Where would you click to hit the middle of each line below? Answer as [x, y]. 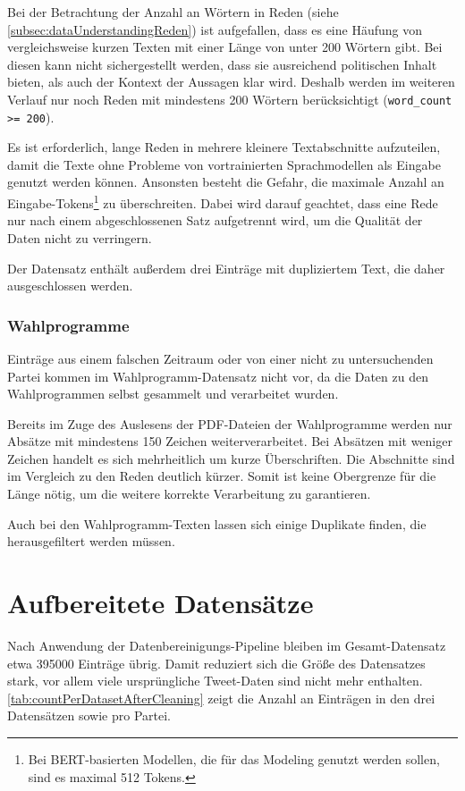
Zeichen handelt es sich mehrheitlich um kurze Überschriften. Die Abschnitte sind [231, 458]
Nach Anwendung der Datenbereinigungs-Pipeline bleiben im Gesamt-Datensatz [227, 645]
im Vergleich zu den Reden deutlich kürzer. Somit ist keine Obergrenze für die [222, 476]
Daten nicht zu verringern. [80, 237]
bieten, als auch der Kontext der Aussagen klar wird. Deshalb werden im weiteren [231, 82]
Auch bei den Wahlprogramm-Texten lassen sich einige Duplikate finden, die [217, 523]
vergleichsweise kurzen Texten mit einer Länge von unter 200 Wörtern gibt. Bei [225, 47]
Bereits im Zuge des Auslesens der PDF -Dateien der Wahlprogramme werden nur [230, 423]
